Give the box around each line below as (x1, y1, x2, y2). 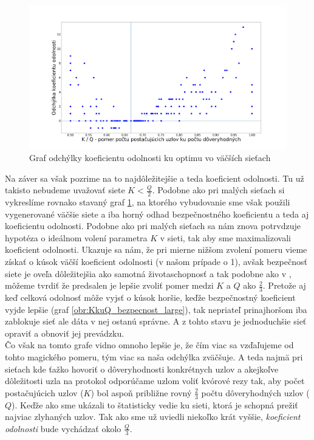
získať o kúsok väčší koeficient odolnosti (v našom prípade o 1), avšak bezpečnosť (5, 255, 307, 268)
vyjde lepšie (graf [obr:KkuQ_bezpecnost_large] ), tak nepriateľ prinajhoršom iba (5, 303, 307, 315)
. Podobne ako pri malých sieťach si (152, 184, 285, 196)
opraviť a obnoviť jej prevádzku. (5, 326, 125, 339)
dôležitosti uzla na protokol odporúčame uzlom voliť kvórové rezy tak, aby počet (5, 374, 305, 387)
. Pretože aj (262, 279, 306, 292)
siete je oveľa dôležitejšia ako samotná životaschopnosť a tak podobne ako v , (5, 267, 292, 280)
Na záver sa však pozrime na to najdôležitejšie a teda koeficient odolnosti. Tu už (5, 171, 304, 184)
